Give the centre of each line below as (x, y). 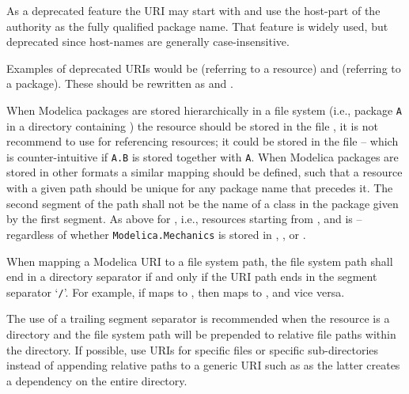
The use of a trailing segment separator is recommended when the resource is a (198, 318)
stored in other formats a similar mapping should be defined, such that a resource (204, 172)
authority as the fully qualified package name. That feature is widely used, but (197, 26)
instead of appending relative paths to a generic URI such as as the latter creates (203, 365)
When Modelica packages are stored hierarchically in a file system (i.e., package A (204, 110)
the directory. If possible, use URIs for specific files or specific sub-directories (193, 349)
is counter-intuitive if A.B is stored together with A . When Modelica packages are (203, 156)
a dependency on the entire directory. (97, 380)
